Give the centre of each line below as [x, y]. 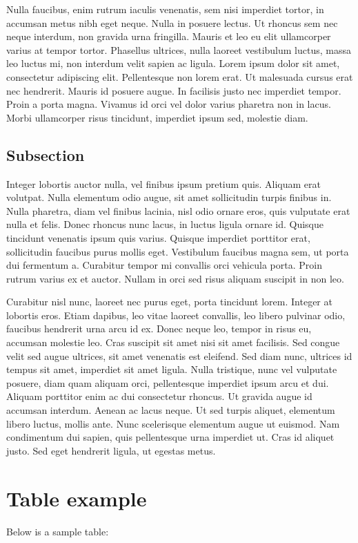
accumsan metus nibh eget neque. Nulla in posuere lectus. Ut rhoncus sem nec [172, 22]
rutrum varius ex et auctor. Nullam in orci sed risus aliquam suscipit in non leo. [175, 278]
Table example [77, 498]
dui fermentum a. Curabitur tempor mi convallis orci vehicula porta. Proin [164, 265]
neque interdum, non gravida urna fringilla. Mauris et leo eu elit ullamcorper [169, 36]
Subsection [46, 154]
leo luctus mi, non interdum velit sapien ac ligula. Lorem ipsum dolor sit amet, [173, 63]
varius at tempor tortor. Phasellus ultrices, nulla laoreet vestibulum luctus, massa [179, 49]
